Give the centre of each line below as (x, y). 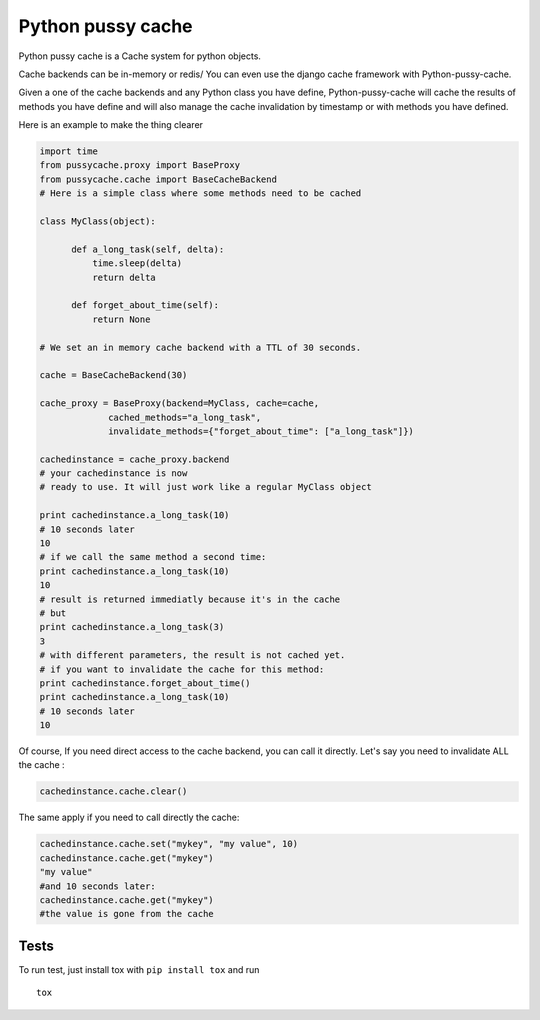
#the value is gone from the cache (126, 914)
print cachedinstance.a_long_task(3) (132, 627)
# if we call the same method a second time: (153, 557)
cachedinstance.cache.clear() (113, 791)
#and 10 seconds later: (98, 886)
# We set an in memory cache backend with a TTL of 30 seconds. (200, 347)
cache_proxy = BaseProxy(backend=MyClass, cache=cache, (179, 403)
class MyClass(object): (98, 221)
